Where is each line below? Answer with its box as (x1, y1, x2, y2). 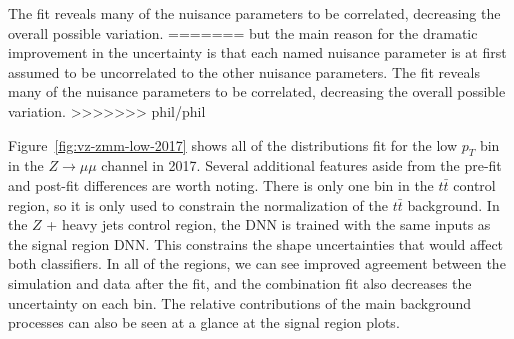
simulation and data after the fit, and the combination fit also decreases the (8, 272, 472, 293)
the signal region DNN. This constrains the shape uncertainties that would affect (8, 233, 504, 254)
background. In (407, 194, 500, 215)
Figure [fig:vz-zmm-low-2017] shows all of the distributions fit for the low (8, 134, 458, 155)
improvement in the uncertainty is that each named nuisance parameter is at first (8, 42, 507, 63)
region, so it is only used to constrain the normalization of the (8, 194, 388, 215)
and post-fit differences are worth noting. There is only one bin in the (8, 174, 434, 195)
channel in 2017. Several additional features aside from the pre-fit (101, 155, 502, 176)
